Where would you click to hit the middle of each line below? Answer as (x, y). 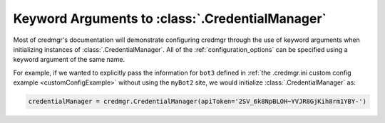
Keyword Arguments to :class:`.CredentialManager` (170, 18)
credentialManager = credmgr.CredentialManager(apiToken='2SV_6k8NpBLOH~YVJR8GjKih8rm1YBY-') (197, 102)
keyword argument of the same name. (69, 60)
